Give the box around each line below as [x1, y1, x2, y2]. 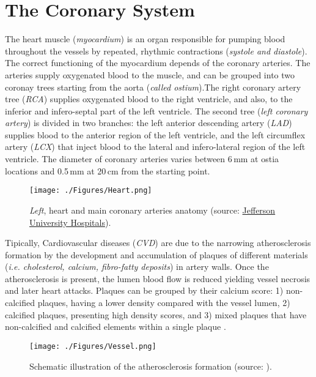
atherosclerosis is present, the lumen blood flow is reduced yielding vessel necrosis [5, 272, 310, 285]
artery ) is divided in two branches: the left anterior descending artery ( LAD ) [5, 116, 292, 129]
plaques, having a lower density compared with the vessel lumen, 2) [37, 296, 290, 309]
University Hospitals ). [29, 215, 111, 228]
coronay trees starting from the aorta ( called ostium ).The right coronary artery [5, 80, 301, 93]
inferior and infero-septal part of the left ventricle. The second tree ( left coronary [5, 104, 308, 117]
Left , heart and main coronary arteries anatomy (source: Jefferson [29, 203, 276, 216]
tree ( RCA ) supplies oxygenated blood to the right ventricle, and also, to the [5, 92, 293, 105]
